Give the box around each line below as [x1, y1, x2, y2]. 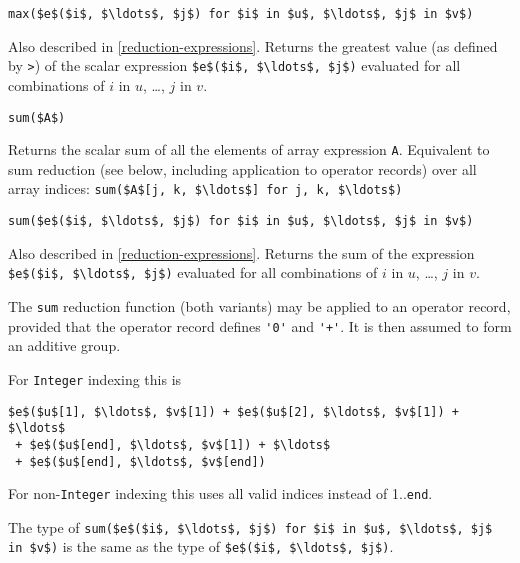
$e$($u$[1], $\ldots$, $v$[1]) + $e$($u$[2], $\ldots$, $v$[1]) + [8, 404, 460, 419]
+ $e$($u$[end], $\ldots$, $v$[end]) [15, 454, 266, 469]
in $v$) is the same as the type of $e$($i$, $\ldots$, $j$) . [8, 536, 394, 557]
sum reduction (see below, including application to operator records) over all [8, 158, 477, 179]
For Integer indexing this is [8, 368, 182, 389]
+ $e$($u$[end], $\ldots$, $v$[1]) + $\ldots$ [15, 437, 331, 452]
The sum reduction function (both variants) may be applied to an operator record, [8, 295, 511, 316]
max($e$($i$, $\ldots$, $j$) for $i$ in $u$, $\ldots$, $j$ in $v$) [8, 7, 474, 21]
